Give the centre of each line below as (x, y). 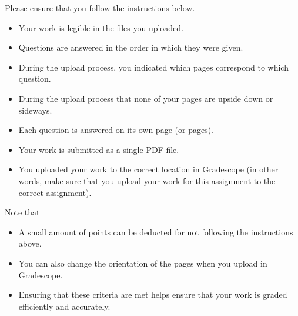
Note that (22, 212)
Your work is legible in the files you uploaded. (101, 27)
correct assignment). (55, 192)
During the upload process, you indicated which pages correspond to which (153, 67)
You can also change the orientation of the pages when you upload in (143, 263)
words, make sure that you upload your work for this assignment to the (147, 180)
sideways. (35, 110)
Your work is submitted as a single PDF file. (99, 149)
